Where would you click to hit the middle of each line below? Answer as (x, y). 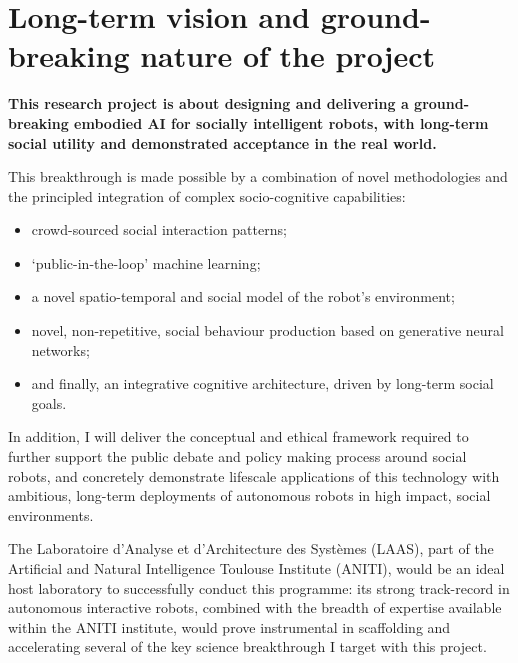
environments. (51, 514)
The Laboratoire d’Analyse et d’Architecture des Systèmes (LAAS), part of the (251, 548)
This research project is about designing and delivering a (208, 103)
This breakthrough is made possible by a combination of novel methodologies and (258, 176)
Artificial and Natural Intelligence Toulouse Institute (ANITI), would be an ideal (256, 568)
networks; (60, 349)
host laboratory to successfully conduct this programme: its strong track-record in (259, 587)
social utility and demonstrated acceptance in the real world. (222, 142)
